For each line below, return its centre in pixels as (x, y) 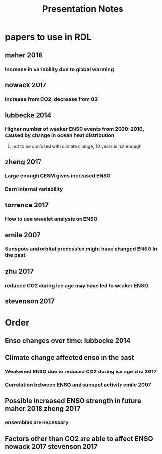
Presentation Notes (83, 9)
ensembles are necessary (37, 422)
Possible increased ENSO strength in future (73, 401)
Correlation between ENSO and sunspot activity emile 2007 (78, 385)
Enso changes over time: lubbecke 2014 (68, 341)
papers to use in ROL (48, 37)
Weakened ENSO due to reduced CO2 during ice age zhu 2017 (81, 371)
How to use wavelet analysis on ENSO (51, 219)
